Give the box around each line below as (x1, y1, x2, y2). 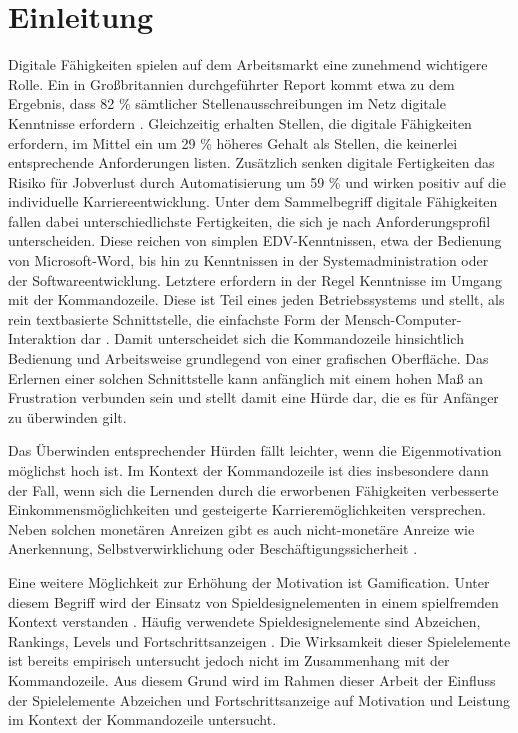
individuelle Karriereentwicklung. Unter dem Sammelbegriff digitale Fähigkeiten (8, 191, 498, 212)
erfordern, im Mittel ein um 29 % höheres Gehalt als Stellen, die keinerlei (8, 132, 458, 153)
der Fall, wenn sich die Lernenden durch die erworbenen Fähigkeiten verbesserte (8, 479, 499, 500)
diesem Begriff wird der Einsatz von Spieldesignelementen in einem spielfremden (8, 591, 499, 612)
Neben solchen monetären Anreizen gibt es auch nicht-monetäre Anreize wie (8, 518, 475, 539)
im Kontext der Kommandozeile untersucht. (8, 709, 277, 730)
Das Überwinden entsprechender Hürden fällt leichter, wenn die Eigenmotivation (8, 440, 502, 461)
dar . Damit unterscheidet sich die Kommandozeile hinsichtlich (80, 328, 464, 349)
